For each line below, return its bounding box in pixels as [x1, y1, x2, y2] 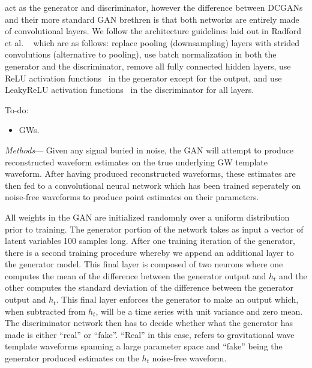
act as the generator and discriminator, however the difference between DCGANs [5, 1, 303, 13]
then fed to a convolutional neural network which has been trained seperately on [5, 179, 301, 191]
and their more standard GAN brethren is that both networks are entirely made [5, 13, 299, 25]
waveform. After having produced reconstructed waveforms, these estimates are [5, 167, 296, 180]
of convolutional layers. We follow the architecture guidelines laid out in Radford [5, 25, 302, 37]
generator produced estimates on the [5, 352, 139, 364]
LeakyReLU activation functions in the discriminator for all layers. [5, 83, 254, 96]
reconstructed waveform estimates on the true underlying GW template [5, 155, 268, 168]
